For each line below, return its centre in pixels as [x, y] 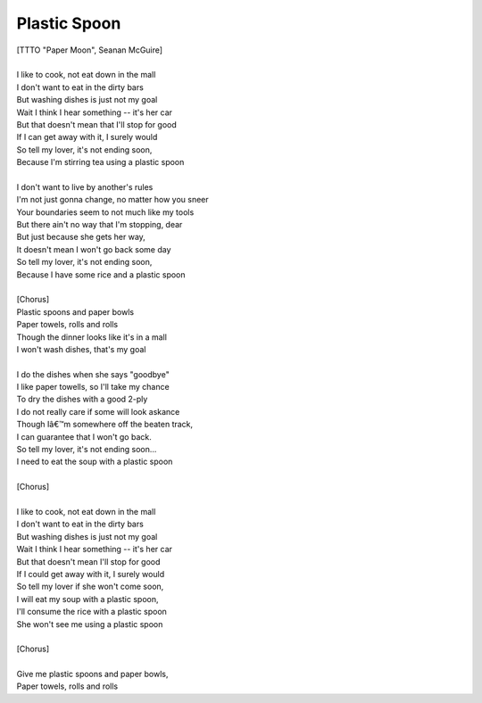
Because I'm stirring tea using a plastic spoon [100, 162]
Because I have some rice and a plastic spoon [101, 274]
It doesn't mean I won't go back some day [94, 249]
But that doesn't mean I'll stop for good [88, 561]
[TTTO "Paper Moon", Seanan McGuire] [90, 50]
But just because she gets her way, [81, 237]
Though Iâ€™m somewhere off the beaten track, [105, 425]
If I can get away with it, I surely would [87, 137]
